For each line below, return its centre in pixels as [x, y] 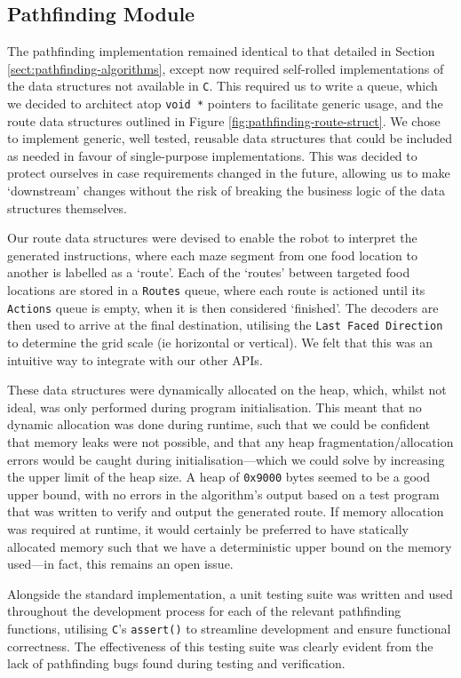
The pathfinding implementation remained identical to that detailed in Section [221, 51]
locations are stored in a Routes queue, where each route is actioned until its [216, 290]
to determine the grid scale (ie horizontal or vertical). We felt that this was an [220, 343]
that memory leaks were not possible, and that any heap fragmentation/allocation [230, 441]
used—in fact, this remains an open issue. [120, 564]
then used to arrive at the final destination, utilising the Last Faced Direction [225, 325]
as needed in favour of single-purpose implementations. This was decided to [212, 155]
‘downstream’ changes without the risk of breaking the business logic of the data [226, 191]
